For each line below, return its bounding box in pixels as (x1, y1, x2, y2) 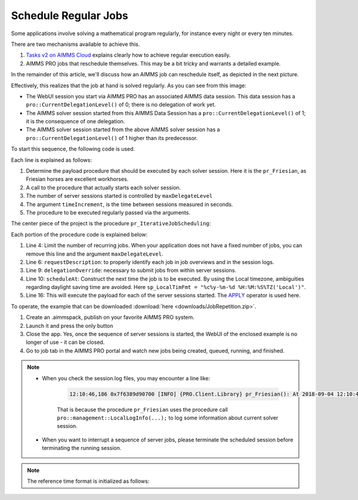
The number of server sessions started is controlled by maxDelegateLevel (26, 192, 213, 200)
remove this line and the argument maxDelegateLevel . (26, 250, 163, 257)
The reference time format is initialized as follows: (27, 477, 150, 485)
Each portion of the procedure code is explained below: (11, 231, 148, 238)
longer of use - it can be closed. (26, 338, 105, 346)
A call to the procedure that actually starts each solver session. (26, 184, 181, 191)
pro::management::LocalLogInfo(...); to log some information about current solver (57, 414, 279, 421)
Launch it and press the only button (26, 322, 113, 329)
